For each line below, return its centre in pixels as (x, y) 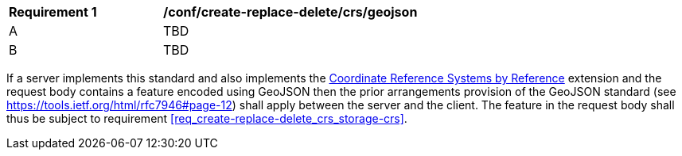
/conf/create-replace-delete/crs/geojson (290, 12)
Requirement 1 (53, 12)
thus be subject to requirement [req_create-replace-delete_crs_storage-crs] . (207, 118)
